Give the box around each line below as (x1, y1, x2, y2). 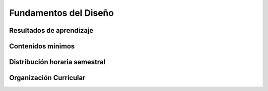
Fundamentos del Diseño (9, 7, 114, 18)
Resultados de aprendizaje (9, 26, 94, 35)
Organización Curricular (9, 74, 86, 82)
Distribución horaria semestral (9, 58, 106, 66)
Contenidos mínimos (9, 42, 75, 50)
